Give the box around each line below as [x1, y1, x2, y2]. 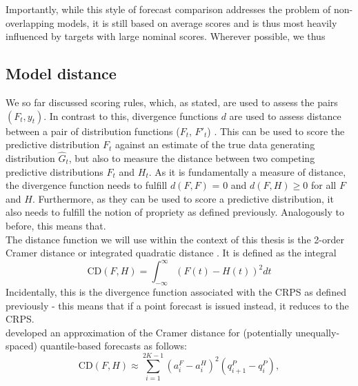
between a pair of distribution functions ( [6, 123, 180, 138]
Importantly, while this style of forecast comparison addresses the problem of [6, 2, 331, 16]
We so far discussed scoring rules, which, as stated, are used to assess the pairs [6, 94, 338, 109]
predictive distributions [6, 164, 103, 179]
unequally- [295, 325, 340, 339]
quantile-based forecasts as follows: [40, 338, 187, 353]
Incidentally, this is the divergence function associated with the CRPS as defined [6, 285, 346, 299]
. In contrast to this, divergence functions [43, 108, 218, 123]
